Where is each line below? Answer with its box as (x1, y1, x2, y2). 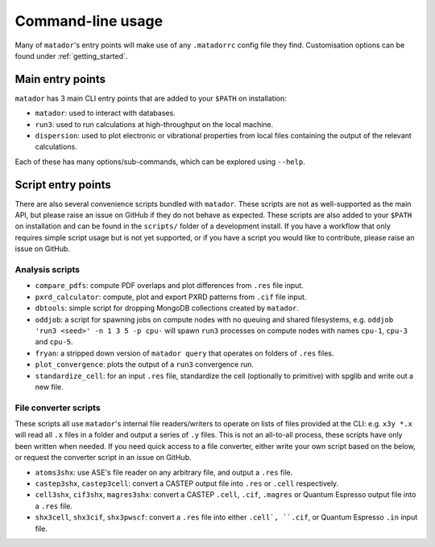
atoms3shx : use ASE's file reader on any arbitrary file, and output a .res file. (35, 467, 293, 477)
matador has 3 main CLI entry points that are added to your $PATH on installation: (14, 93, 288, 103)
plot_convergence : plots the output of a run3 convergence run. (35, 360, 254, 369)
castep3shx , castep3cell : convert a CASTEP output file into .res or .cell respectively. (35, 479, 339, 488)
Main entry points (14, 72, 106, 86)
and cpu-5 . (35, 337, 73, 347)
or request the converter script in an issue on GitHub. (14, 453, 192, 463)
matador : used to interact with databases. (35, 109, 176, 118)
